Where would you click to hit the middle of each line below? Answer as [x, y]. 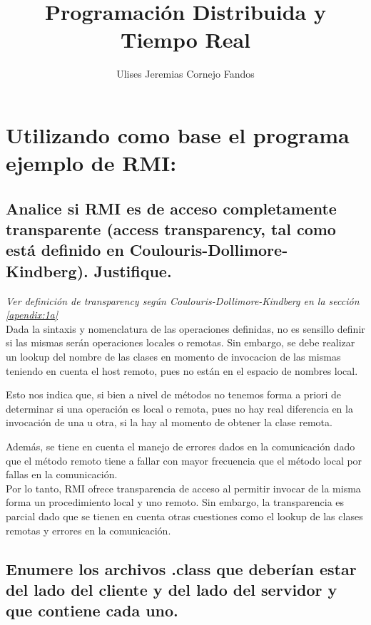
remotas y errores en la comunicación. [88, 530]
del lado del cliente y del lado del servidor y [172, 589]
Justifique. [133, 270]
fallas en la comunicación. [62, 474]
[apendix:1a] [32, 315]
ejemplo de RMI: [91, 163]
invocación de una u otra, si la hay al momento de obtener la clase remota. [169, 422]
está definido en [65, 250]
